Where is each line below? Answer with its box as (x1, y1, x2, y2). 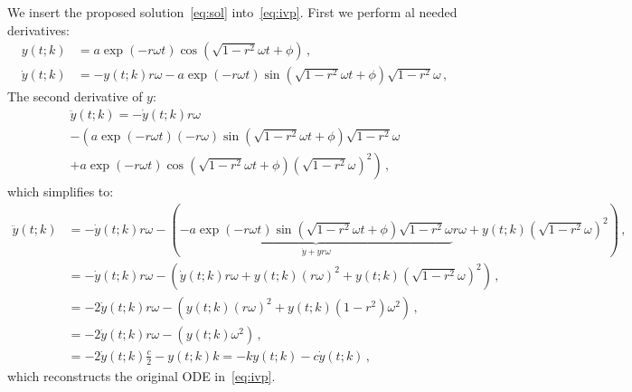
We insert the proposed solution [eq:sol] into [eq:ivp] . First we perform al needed (7, 3, 457, 21)
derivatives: (7, 20, 70, 39)
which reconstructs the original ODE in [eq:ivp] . (7, 366, 276, 385)
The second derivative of (7, 87, 143, 106)
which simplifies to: (7, 181, 114, 200)
